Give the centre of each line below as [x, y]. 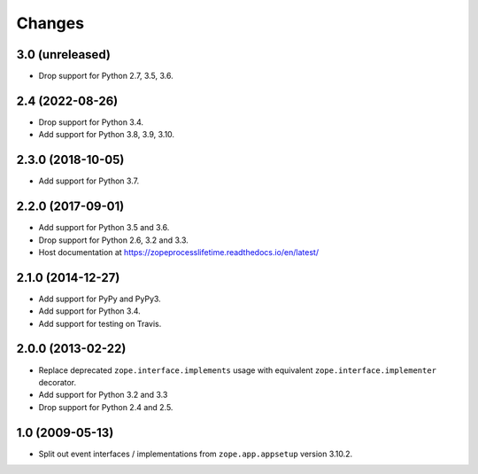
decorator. [58, 382]
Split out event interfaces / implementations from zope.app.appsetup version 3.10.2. [196, 454]
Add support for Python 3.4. [89, 311]
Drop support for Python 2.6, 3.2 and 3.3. [114, 240]
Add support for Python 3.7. [89, 181]
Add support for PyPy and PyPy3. [100, 299]
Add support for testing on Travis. [100, 323]
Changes [50, 23]
